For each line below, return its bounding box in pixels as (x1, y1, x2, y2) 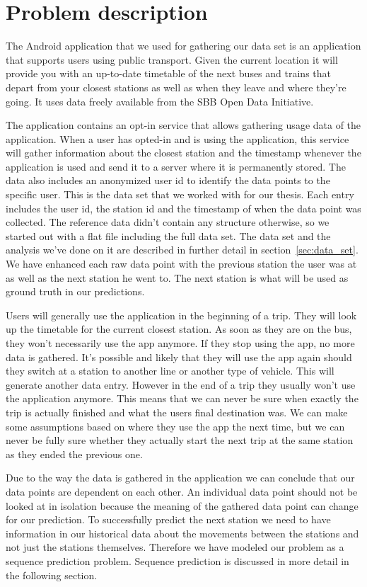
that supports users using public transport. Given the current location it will (6, 52, 338, 67)
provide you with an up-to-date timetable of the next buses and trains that (6, 66, 331, 81)
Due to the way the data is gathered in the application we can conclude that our (6, 470, 355, 485)
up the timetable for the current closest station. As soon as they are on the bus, (6, 321, 352, 336)
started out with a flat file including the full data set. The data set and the (6, 228, 331, 243)
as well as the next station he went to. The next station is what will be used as (6, 270, 349, 285)
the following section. (6, 567, 98, 582)
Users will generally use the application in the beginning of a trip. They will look (6, 307, 357, 322)
